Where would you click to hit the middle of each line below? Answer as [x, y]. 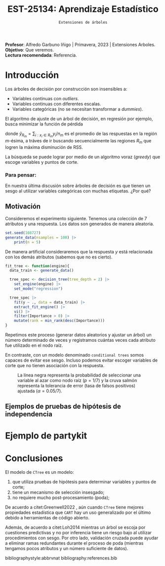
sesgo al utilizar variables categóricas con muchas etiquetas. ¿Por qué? [78, 191]
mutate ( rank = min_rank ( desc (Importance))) [60, 321]
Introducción [32, 75]
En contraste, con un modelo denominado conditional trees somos [75, 355]
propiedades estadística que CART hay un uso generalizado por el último [78, 512]
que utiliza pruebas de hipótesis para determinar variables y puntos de [84, 482]
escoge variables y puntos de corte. [42, 162]
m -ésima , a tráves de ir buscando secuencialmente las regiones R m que [78, 141]
